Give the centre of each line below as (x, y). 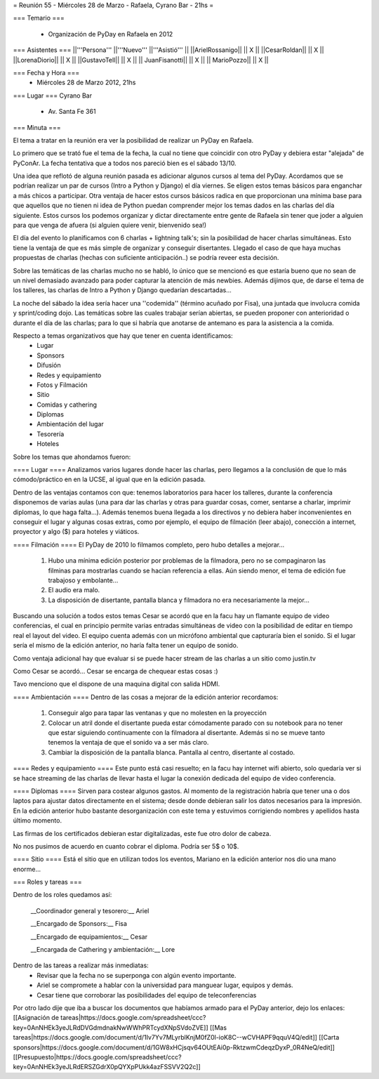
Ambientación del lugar (71, 424)
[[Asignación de (36, 1018)
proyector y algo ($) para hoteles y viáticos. (76, 532)
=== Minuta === (37, 127)
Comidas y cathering (67, 405)
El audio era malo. (74, 590)
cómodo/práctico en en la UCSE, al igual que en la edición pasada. (109, 479)
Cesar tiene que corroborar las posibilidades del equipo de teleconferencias (147, 995)
